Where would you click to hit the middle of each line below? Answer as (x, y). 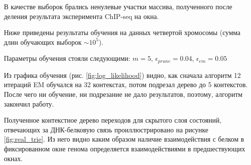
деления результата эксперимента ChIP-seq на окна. (82, 16)
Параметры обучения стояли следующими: (67, 58)
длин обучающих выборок (43, 42)
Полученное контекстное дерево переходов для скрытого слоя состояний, (113, 120)
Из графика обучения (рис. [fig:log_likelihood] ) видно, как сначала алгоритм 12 (123, 75)
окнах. (13, 158)
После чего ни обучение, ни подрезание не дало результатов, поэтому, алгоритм (123, 94)
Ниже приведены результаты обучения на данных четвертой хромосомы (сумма (122, 32)
